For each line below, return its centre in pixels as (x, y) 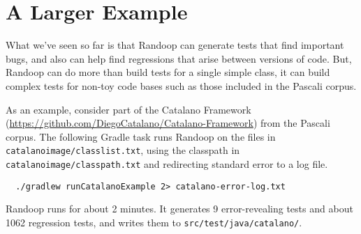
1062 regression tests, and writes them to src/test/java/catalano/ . (154, 222)
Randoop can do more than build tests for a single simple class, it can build (168, 72)
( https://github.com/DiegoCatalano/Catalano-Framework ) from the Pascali (168, 123)
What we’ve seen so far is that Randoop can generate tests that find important (175, 45)
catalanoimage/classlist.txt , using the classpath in (123, 150)
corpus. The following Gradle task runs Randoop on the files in (141, 136)
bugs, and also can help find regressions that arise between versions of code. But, (179, 58)
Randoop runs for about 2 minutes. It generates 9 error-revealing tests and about (179, 209)
